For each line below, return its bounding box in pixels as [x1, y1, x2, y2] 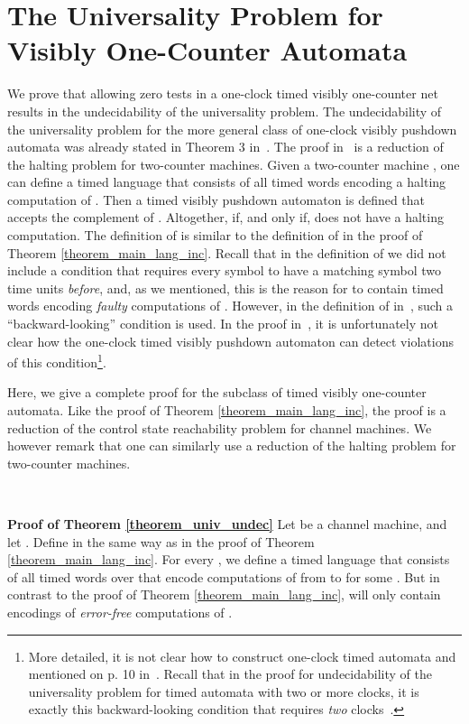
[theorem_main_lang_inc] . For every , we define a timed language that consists [7, 550, 450, 569]
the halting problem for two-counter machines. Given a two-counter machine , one [7, 154, 460, 173]
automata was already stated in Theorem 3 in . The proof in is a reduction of [7, 137, 444, 156]
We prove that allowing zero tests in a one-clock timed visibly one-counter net [7, 84, 438, 103]
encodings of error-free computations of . [7, 603, 233, 621]
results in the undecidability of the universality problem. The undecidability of [7, 101, 442, 120]
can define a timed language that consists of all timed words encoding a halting [7, 172, 446, 191]
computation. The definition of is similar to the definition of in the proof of [7, 226, 423, 245]
